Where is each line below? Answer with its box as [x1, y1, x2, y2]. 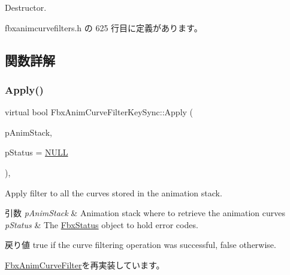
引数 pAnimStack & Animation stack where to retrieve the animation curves [5, 207, 286, 219]
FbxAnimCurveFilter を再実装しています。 [5, 258, 165, 271]
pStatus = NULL [5, 146, 68, 159]
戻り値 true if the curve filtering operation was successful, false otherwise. [5, 238, 276, 251]
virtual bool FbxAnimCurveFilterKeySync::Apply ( [5, 106, 194, 118]
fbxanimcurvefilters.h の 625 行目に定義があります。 [5, 21, 203, 34]
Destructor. [5, 1, 47, 13]
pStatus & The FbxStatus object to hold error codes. [5, 218, 198, 231]
